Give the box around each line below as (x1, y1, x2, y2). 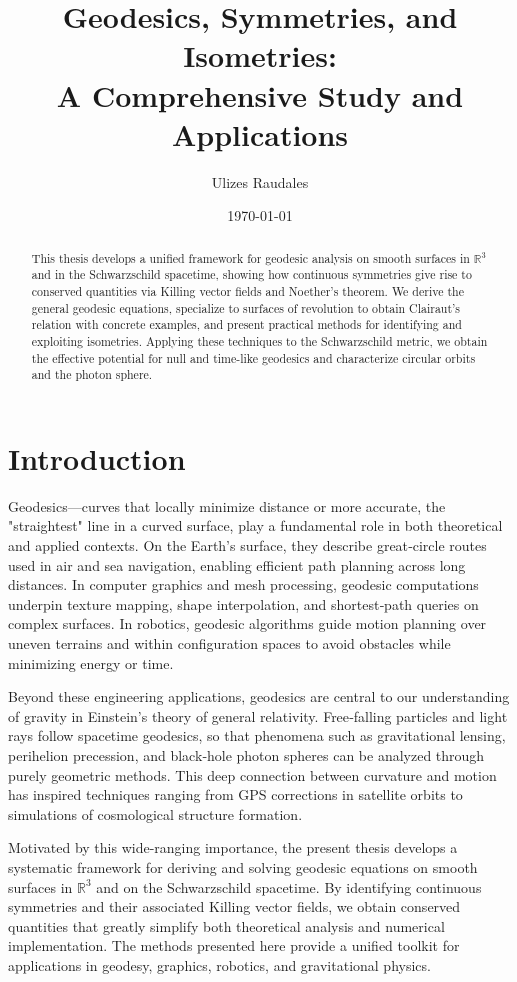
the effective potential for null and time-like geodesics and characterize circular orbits (31, 349, 476, 366)
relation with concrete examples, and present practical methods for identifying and (31, 316, 462, 333)
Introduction (8, 437, 186, 478)
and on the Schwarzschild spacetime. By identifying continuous (96, 876, 482, 897)
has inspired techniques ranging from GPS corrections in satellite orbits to (8, 784, 463, 805)
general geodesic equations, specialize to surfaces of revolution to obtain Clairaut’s (31, 299, 461, 316)
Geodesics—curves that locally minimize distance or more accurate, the (8, 495, 446, 516)
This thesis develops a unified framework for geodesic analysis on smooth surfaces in (31, 249, 470, 266)
